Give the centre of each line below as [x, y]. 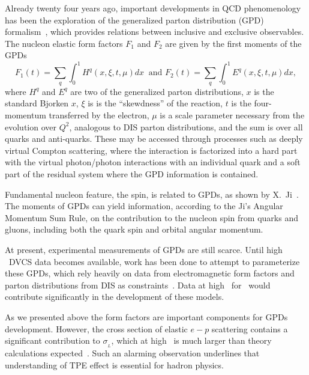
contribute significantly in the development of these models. [115, 297]
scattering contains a [250, 328]
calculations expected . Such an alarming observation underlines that [132, 353]
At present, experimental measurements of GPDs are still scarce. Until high [144, 249]
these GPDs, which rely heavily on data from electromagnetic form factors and [150, 273]
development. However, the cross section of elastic [96, 328]
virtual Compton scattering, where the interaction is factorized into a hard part [151, 150]
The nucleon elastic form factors [64, 43]
